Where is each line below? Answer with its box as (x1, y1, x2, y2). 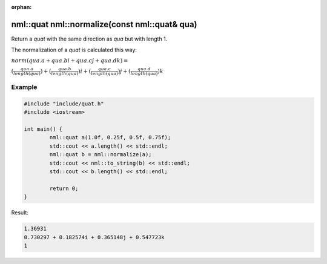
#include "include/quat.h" (24, 100, 104, 107)
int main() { (24, 126, 63, 133)
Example (11, 83, 38, 91)
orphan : (11, 4, 32, 10)
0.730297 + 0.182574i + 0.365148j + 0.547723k (24, 234, 165, 240)
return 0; (49, 185, 79, 192)
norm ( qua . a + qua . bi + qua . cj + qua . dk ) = (11, 57, 128, 64)
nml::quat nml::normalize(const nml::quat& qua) (11, 19, 197, 30)
